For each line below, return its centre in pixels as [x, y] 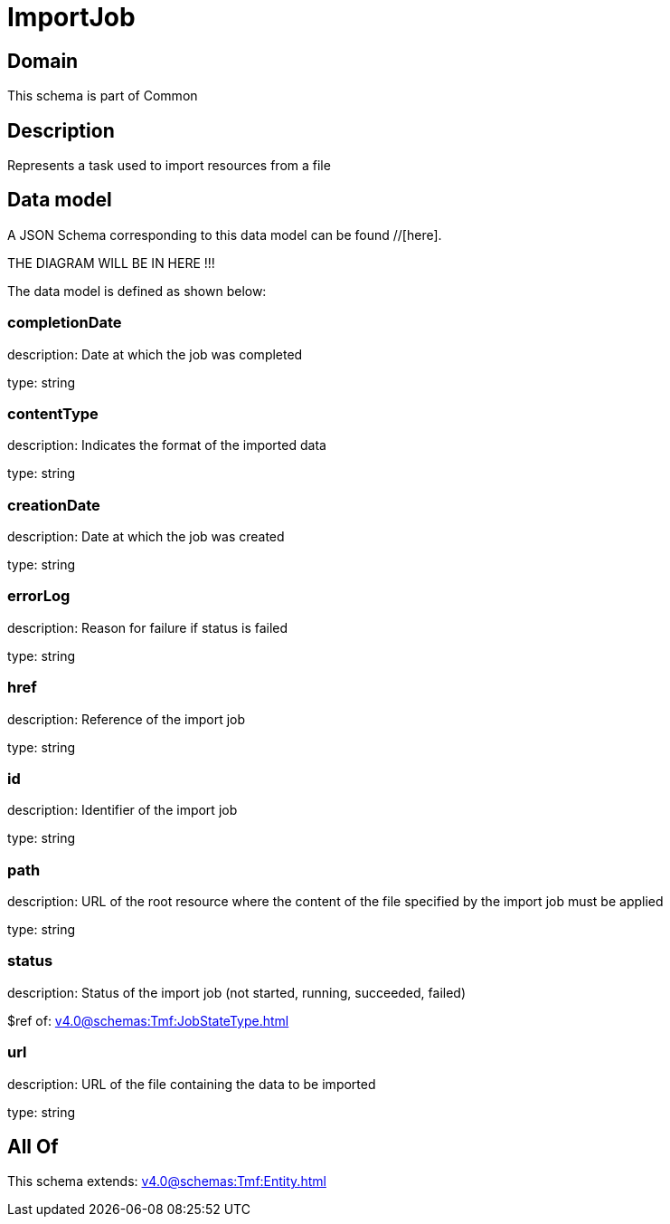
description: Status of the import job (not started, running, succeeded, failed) [237, 992]
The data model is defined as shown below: [137, 291]
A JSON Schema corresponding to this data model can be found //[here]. [225, 234]
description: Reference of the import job [127, 719]
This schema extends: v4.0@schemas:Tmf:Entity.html [167, 1181]
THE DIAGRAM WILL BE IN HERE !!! [111, 263]
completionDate [65, 323]
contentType [53, 413]
